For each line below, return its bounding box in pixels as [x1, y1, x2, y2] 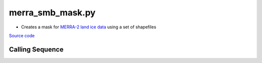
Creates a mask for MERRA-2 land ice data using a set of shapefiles [21, 24, 156, 30]
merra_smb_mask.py [9, 7, 96, 18]
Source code [9, 33, 35, 38]
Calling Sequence [9, 45, 64, 53]
